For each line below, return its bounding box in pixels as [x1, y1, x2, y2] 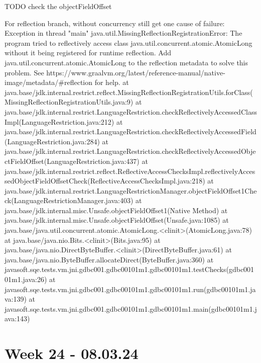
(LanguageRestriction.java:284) [5, 136, 100, 146]
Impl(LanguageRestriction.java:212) [5, 116, 114, 127]
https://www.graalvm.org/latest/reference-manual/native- [46, 67, 225, 77]
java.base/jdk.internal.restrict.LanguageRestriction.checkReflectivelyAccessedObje [5, 146, 256, 156]
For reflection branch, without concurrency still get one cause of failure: [5, 18, 225, 28]
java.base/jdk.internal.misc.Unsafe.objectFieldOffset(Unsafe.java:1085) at [5, 215, 229, 225]
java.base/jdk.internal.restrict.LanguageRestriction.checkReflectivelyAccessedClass [5, 106, 257, 117]
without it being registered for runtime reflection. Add [5, 47, 172, 58]
